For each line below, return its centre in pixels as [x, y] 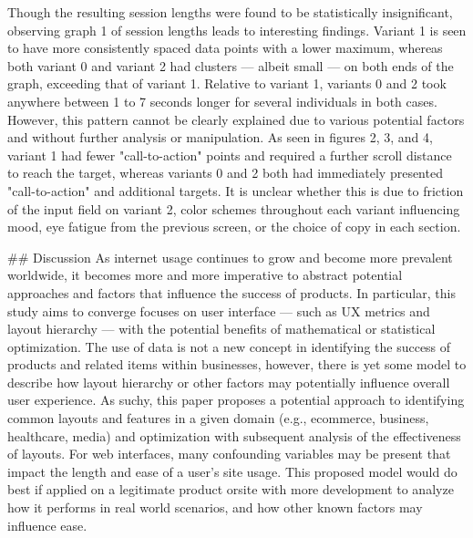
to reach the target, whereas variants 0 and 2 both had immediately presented [225, 173]
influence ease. [47, 525]
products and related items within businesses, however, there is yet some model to [237, 364]
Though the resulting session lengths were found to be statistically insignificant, [230, 12]
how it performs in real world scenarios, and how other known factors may [215, 507]
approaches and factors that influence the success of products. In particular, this [231, 292]
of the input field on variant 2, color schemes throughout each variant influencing [234, 208]
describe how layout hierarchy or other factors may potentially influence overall [229, 382]
